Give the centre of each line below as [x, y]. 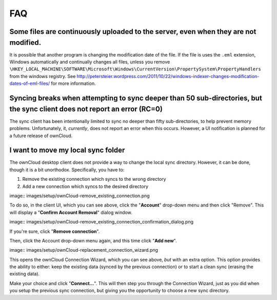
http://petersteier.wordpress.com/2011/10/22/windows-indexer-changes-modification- [168, 76]
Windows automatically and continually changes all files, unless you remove [90, 62]
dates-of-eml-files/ [30, 83]
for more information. [73, 83]
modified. [25, 42]
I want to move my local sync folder [67, 150]
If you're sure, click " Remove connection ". [55, 231]
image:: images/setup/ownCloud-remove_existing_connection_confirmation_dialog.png [102, 222]
